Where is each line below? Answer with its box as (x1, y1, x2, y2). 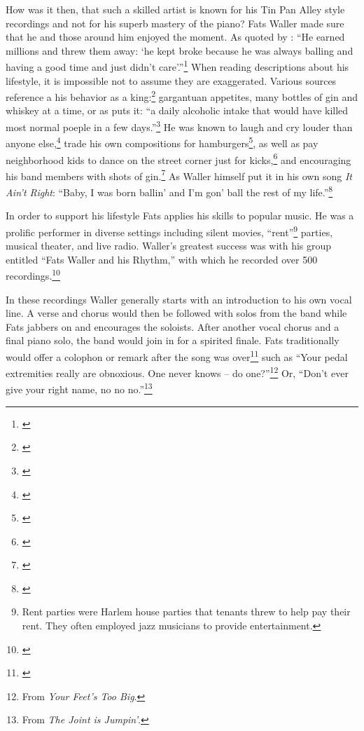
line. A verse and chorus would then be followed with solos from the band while (6, 306, 347, 320)
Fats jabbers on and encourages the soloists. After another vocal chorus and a (6, 319, 339, 334)
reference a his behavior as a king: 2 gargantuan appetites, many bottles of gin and (6, 88, 358, 104)
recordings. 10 (6, 266, 60, 282)
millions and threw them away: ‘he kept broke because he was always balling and (6, 43, 353, 57)
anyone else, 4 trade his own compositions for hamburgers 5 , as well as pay (6, 134, 318, 150)
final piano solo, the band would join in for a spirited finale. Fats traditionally (6, 333, 339, 348)
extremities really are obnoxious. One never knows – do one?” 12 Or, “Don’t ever (6, 364, 349, 380)
